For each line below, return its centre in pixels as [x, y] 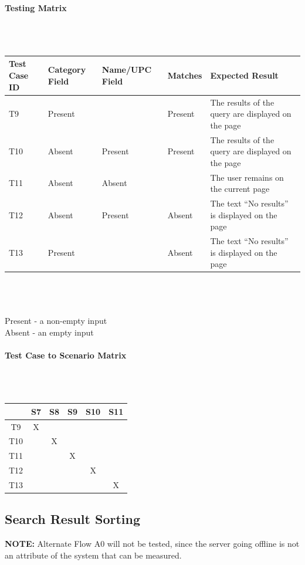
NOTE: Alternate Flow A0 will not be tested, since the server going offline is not [152, 544]
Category [67, 70]
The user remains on [247, 177]
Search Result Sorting [72, 519]
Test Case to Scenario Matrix [66, 355]
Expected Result [244, 75]
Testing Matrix [36, 7]
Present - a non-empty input [56, 321]
